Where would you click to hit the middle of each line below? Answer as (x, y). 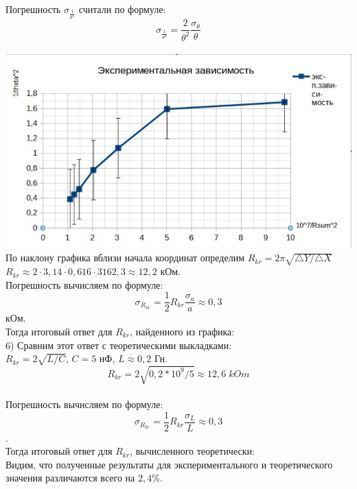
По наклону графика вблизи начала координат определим (125, 258)
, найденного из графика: (182, 331)
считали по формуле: (122, 9)
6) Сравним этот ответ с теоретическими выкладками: (119, 345)
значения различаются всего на (70, 478)
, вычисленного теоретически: (192, 451)
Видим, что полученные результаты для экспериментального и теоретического (169, 464)
